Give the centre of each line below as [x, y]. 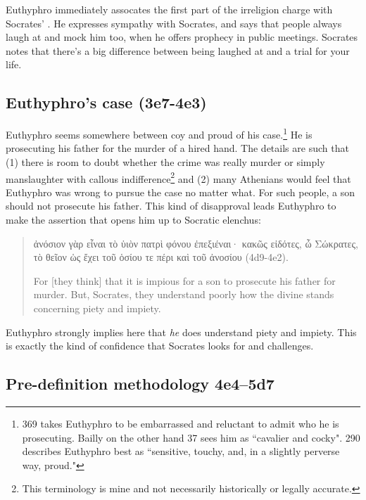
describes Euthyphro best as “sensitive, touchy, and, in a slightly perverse [181, 451]
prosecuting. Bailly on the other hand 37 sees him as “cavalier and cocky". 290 [191, 437]
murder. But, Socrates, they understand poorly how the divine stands [184, 294]
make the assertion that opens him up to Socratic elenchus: [133, 220]
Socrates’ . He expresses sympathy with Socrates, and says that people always [174, 23]
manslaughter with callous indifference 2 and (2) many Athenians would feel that [178, 177]
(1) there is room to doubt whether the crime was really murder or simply [165, 162]
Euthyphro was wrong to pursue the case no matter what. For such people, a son [181, 192]
